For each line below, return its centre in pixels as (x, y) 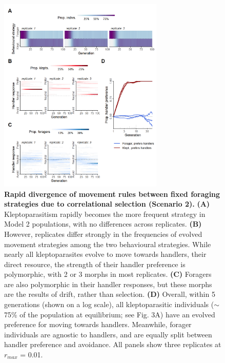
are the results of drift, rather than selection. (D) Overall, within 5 (110, 294)
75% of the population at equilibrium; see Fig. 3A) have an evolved (110, 314)
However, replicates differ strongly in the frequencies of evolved (103, 234)
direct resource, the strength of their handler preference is (95, 264)
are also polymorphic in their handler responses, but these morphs (108, 284)
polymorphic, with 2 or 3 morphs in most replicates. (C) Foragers (108, 274)
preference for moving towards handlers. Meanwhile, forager (98, 324)
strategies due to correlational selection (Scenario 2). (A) (107, 204)
